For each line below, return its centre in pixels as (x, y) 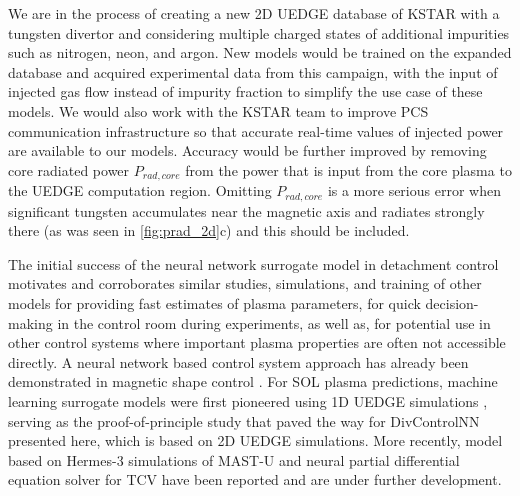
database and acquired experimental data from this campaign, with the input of (253, 71)
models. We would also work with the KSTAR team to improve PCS (218, 110)
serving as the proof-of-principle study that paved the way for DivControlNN (244, 420)
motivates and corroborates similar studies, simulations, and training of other (245, 283)
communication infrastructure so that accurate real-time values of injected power (256, 130)
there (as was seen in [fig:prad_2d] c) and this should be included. (209, 230)
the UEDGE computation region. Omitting (140, 190)
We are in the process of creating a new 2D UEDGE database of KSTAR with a (254, 13)
